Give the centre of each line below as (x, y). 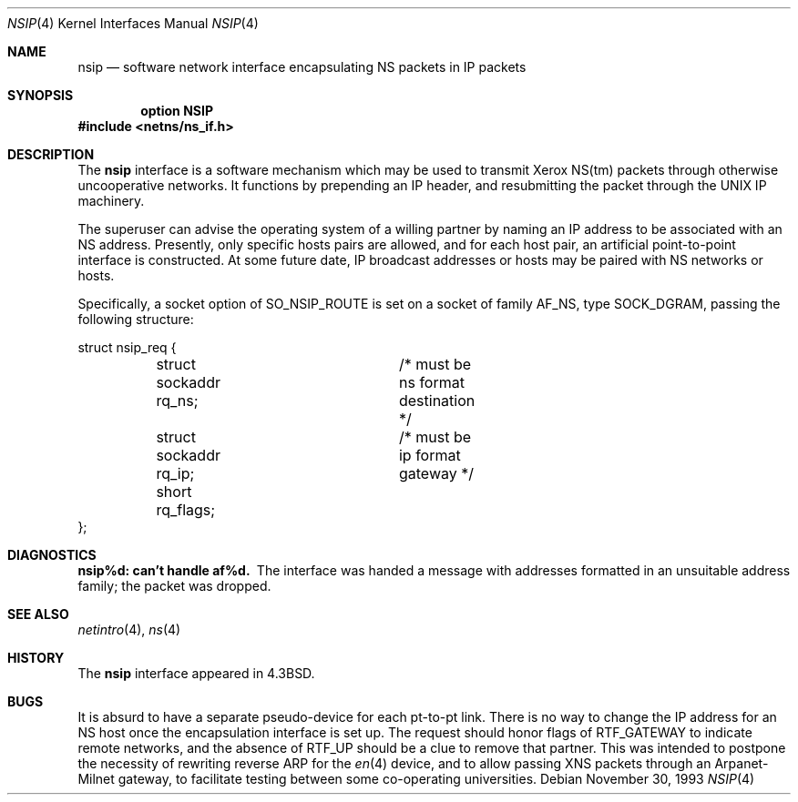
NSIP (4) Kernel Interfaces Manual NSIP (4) (133, 23)
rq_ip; (175, 473)
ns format (431, 382)
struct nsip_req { (127, 347)
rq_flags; (186, 510)
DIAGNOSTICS (52, 555)
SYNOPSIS (41, 95)
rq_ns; (177, 401)
